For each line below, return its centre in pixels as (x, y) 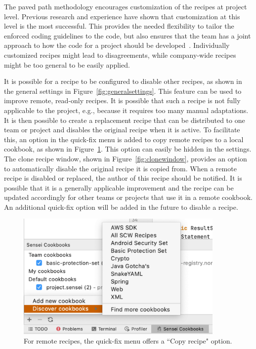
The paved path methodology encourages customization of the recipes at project (126, 6)
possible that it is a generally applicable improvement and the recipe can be (119, 187)
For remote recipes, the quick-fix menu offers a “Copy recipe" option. (128, 341)
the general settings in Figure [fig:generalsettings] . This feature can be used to (123, 91)
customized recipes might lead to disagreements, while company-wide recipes (120, 55)
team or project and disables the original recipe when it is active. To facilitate (122, 130)
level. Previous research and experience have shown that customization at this (122, 16)
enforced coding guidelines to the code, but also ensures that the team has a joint (128, 35)
